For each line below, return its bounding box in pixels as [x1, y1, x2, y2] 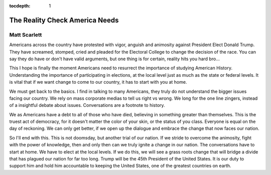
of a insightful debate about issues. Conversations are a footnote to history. [9, 102, 165, 108]
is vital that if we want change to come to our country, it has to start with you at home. [9, 79, 187, 85]
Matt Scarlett [9, 31, 42, 38]
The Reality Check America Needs [9, 16, 119, 25]
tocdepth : [9, 3, 31, 9]
